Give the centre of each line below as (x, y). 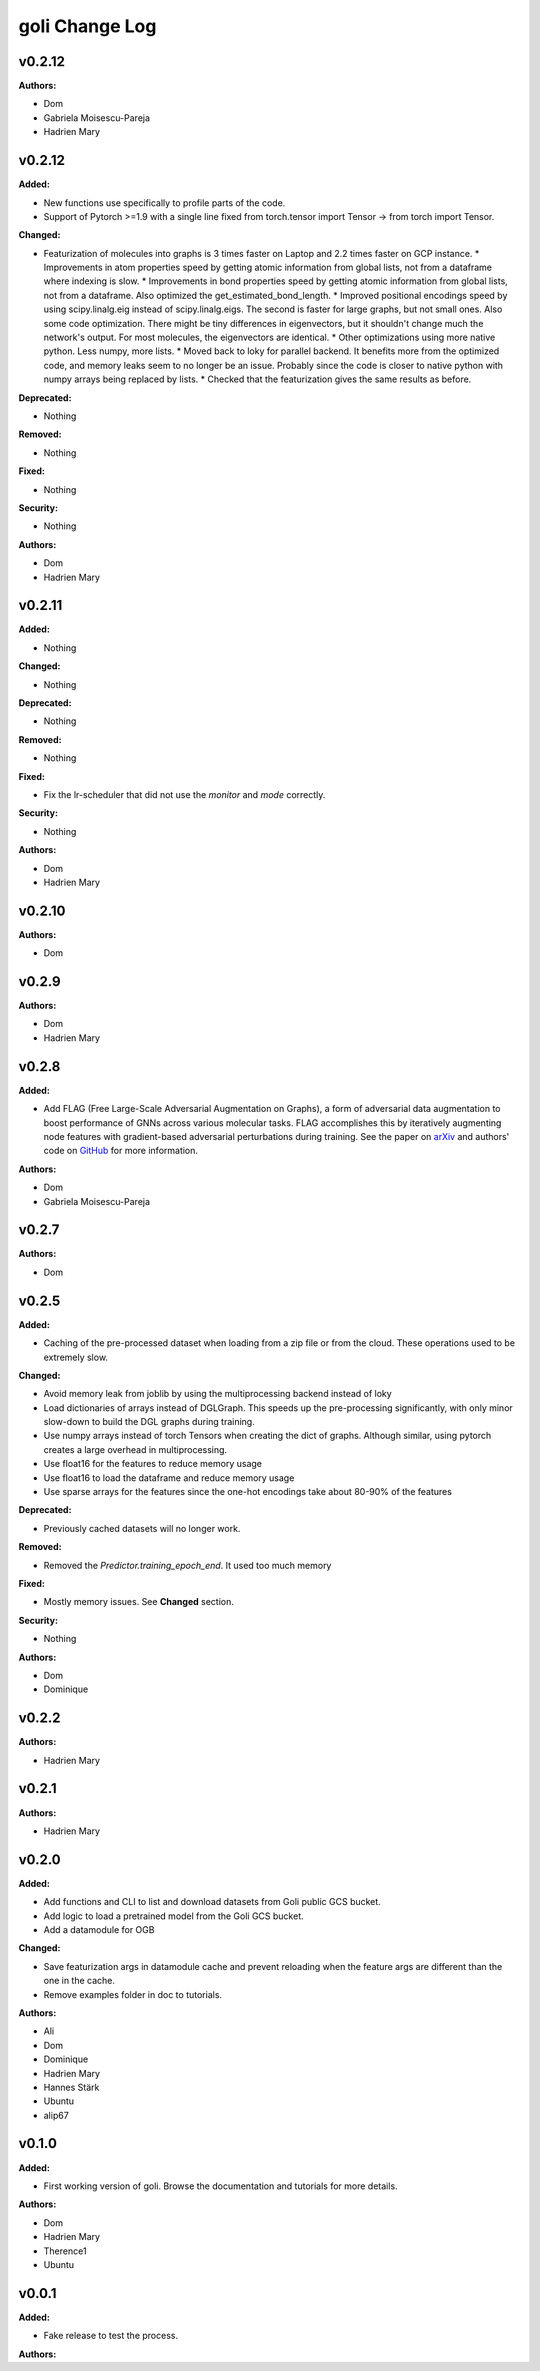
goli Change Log (87, 26)
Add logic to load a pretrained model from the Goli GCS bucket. (173, 1916)
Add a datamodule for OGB (99, 1929)
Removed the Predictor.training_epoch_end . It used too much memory (187, 1565)
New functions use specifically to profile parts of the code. (164, 202)
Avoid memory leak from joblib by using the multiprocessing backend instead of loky (217, 1394)
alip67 (56, 2115)
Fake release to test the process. (111, 2336)
